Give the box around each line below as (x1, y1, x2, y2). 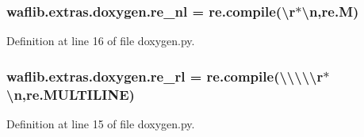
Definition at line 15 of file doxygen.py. (6, 115, 195, 131)
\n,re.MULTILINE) (6, 84, 135, 104)
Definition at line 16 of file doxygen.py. (6, 32, 195, 49)
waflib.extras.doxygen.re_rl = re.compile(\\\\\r (6, 66, 324, 86)
